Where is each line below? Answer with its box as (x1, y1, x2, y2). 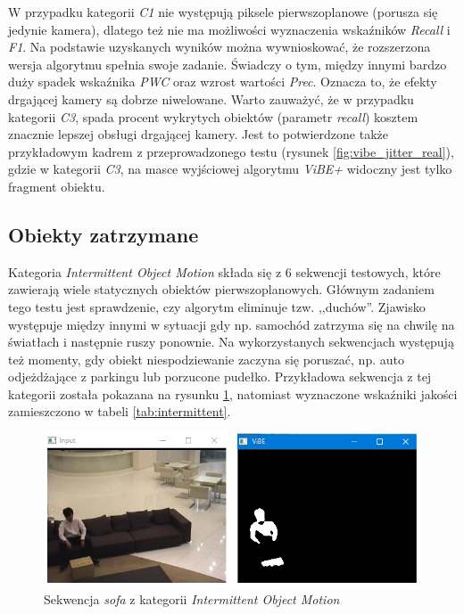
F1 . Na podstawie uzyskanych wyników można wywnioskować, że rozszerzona (8, 37, 431, 56)
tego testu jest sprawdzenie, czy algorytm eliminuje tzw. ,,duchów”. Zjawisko (8, 297, 426, 315)
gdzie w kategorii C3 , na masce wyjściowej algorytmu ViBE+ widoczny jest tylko (8, 160, 452, 178)
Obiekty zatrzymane (8, 220, 199, 248)
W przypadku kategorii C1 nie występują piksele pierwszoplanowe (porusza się (8, 3, 438, 20)
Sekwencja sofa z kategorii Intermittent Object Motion (44, 590, 340, 609)
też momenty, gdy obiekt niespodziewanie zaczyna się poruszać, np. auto (8, 349, 404, 368)
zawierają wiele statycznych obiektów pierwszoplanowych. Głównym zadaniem (8, 280, 435, 299)
